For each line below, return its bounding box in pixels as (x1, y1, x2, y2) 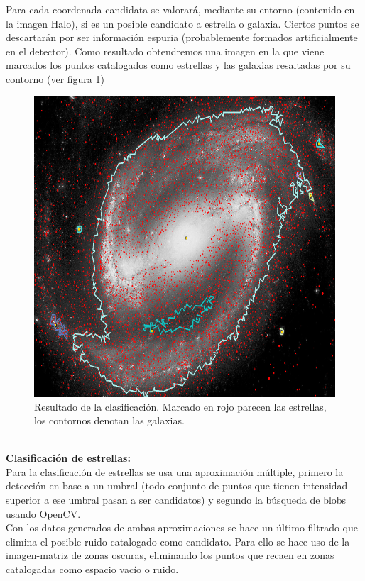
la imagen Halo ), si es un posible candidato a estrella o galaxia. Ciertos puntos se (6, 16, 359, 31)
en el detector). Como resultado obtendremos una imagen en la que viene (6, 43, 325, 58)
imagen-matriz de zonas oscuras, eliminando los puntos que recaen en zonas (6, 548, 334, 563)
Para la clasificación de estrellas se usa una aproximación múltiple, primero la (6, 464, 344, 479)
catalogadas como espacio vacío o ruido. (6, 562, 179, 577)
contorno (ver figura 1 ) (6, 71, 104, 86)
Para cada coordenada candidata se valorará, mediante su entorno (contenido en (6, 2, 355, 16)
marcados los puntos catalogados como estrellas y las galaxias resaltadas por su (6, 57, 351, 72)
